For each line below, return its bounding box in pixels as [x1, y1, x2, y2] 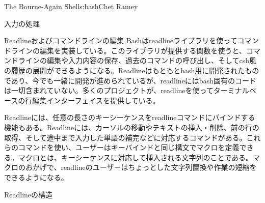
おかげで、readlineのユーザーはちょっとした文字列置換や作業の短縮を [25, 162, 257, 172]
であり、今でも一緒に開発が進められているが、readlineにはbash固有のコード [4, 75, 256, 85]
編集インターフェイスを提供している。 [32, 95, 160, 105]
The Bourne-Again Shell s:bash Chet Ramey [4, 1, 138, 11]
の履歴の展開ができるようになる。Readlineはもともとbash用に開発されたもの [4, 65, 259, 75]
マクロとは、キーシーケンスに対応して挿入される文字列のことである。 [18, 152, 253, 162]
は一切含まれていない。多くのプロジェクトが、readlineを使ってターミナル [4, 85, 249, 96]
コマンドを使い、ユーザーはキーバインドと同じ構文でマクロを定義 [18, 142, 240, 153]
